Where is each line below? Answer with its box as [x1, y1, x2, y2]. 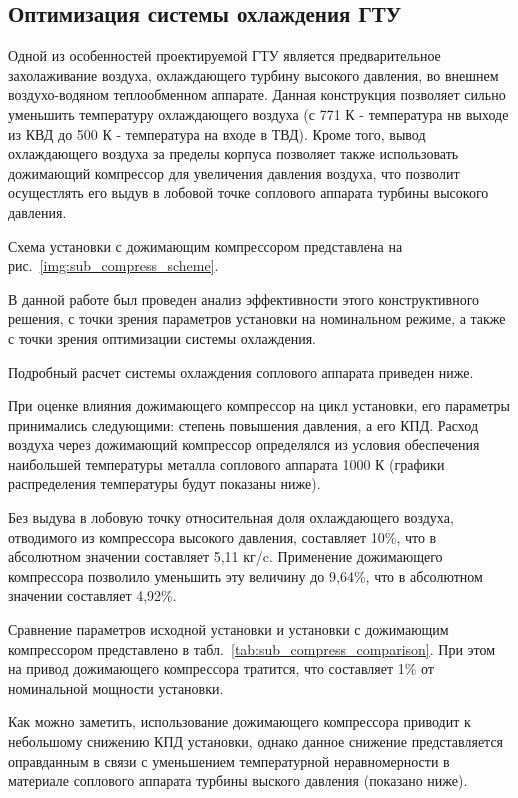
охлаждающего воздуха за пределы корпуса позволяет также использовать [8, 143, 459, 164]
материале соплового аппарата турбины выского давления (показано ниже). [8, 770, 468, 791]
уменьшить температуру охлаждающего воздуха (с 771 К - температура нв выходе [8, 103, 509, 124]
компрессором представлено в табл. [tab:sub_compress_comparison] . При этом [8, 638, 496, 659]
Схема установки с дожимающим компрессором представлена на [8, 235, 403, 256]
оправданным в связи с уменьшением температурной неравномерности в [8, 750, 450, 771]
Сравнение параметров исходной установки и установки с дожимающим [8, 619, 449, 640]
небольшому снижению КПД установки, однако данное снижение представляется [8, 731, 504, 752]
